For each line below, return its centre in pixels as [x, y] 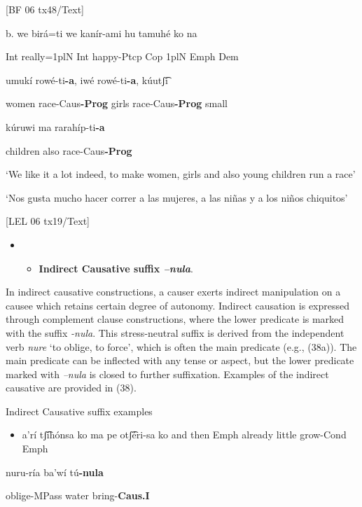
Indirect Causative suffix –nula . [116, 268]
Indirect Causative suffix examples [79, 411]
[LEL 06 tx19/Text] [48, 221]
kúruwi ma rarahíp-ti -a [55, 126]
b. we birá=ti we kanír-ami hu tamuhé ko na [102, 33]
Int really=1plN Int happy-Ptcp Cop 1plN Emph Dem [122, 56]
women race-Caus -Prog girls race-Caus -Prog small [117, 103]
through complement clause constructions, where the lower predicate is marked [175, 319]
